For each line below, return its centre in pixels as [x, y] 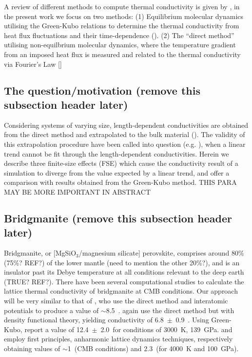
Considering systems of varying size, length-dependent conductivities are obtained [126, 125]
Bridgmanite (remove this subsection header [118, 218]
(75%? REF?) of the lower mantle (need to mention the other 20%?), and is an [122, 262]
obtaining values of [32, 348]
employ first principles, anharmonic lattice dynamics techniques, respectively [118, 339]
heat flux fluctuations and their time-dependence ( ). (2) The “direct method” [119, 35]
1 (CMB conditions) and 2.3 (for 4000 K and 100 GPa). [153, 348]
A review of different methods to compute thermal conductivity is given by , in [122, 6]
